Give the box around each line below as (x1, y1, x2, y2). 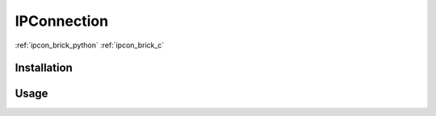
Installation (15, 61, 73, 75)
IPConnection (15, 12, 109, 30)
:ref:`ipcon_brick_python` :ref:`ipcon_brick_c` (15, 40, 165, 50)
